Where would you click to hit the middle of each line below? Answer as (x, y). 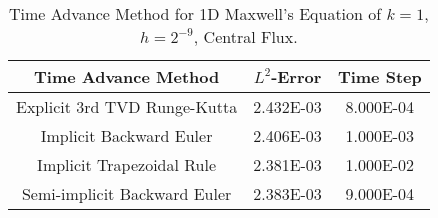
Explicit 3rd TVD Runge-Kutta (127, 106)
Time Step (379, 76)
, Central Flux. (245, 36)
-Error (296, 76)
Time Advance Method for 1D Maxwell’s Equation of (195, 13)
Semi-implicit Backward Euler (126, 193)
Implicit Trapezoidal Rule (127, 164)
